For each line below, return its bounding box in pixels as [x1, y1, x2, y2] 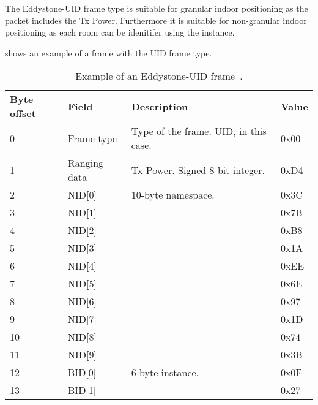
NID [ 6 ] [68, 294, 97, 309]
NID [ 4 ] [68, 259, 97, 273]
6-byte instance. [131, 365, 199, 380]
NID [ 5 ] [68, 276, 97, 291]
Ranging [68, 156, 104, 170]
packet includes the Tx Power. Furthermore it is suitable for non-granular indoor [5, 13, 307, 26]
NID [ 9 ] [68, 347, 97, 362]
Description [131, 99, 188, 113]
